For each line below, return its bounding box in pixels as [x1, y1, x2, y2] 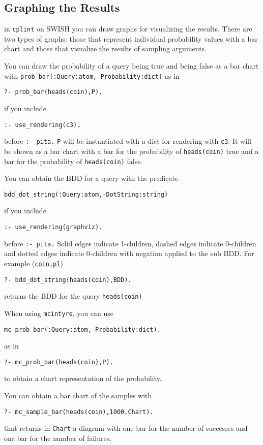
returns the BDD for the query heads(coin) [4, 291, 142, 301]
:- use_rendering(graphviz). [4, 224, 103, 231]
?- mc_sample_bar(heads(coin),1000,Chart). [4, 408, 154, 416]
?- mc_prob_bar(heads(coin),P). [4, 358, 113, 366]
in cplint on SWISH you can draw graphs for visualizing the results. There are [4, 23, 252, 34]
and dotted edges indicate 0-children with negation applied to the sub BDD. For [4, 248, 254, 259]
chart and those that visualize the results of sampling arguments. [4, 43, 207, 54]
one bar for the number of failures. [4, 432, 112, 443]
